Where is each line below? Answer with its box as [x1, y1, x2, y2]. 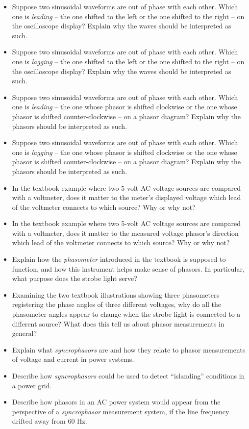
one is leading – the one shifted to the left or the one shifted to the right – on [12, 11, 245, 21]
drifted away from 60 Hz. [12, 416, 87, 426]
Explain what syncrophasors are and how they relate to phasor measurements [12, 344, 246, 354]
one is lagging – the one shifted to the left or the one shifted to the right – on [12, 56, 245, 66]
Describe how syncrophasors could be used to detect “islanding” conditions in [12, 371, 245, 380]
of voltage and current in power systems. [12, 354, 134, 364]
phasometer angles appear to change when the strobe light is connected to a [12, 309, 241, 319]
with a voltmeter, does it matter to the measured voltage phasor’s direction [12, 227, 239, 238]
